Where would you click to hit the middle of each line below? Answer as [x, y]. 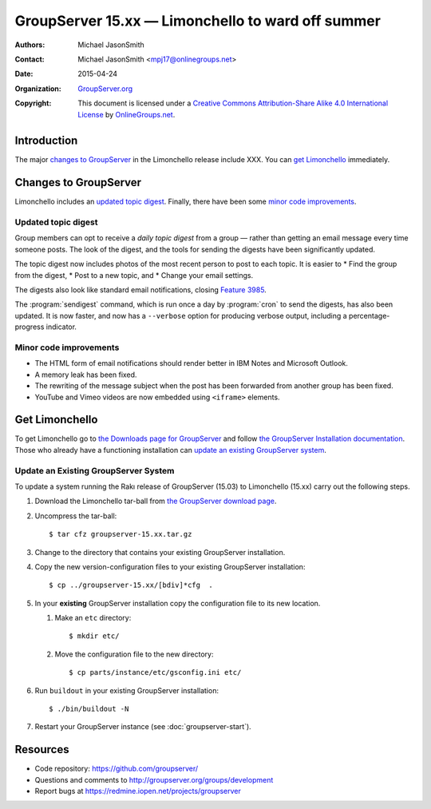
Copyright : [33, 103]
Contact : [30, 59]
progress [30, 327]
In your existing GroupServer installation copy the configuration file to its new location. [178, 603]
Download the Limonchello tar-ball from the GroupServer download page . [156, 501]
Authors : [30, 45]
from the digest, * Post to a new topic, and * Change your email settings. [134, 275]
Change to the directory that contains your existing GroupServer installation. [160, 552]
